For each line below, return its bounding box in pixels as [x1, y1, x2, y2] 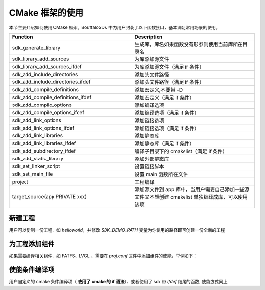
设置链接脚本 [134, 163, 164, 170]
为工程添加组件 [9, 240, 54, 248]
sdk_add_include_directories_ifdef [12, 79, 91, 85]
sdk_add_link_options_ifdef [12, 124, 75, 131]
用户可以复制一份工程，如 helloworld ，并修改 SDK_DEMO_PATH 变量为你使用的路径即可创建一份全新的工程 [9, 227, 225, 233]
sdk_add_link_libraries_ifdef [12, 140, 76, 147]
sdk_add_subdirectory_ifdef [12, 147, 76, 154]
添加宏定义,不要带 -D [134, 86, 183, 93]
